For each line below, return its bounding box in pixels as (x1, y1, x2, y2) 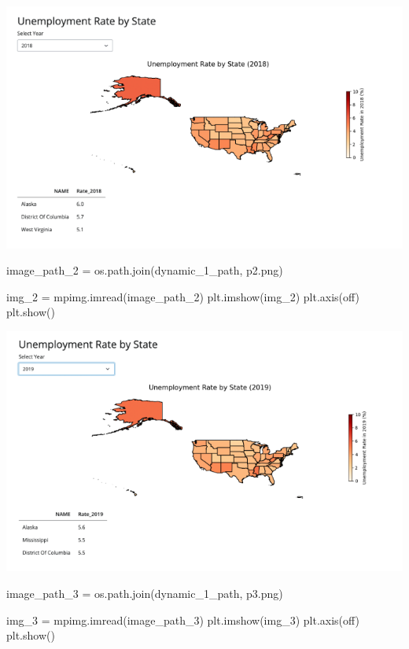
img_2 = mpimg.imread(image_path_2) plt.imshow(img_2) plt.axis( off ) (6, 288, 360, 304)
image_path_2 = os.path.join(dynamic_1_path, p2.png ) (6, 262, 283, 278)
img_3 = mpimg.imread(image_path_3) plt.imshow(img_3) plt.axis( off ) (6, 611, 360, 628)
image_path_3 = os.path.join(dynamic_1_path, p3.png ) (6, 585, 283, 602)
